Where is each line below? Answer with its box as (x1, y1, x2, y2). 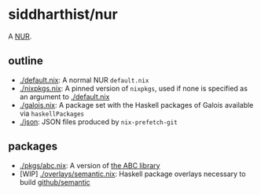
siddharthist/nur (8, 6, 118, 24)
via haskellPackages (19, 109, 85, 118)
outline (8, 54, 43, 68)
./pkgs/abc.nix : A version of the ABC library (19, 160, 160, 170)
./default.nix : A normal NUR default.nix (19, 75, 149, 84)
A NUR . (8, 31, 32, 41)
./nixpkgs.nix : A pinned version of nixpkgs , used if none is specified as (19, 83, 248, 93)
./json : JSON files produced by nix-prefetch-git (19, 116, 178, 127)
